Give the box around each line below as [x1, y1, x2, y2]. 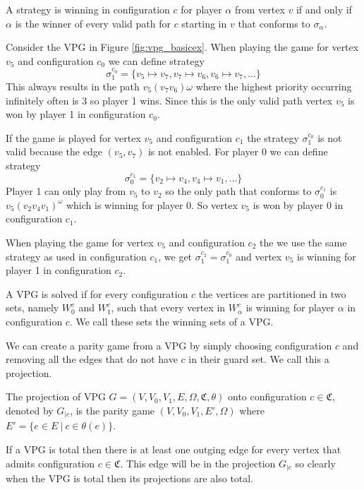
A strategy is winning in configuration [6, 2, 170, 16]
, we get [158, 249, 193, 263]
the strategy [247, 130, 299, 145]
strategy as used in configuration [6, 249, 147, 263]
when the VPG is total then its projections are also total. [6, 471, 254, 486]
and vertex [236, 249, 282, 263]
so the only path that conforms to [165, 184, 312, 198]
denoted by [6, 402, 54, 417]
